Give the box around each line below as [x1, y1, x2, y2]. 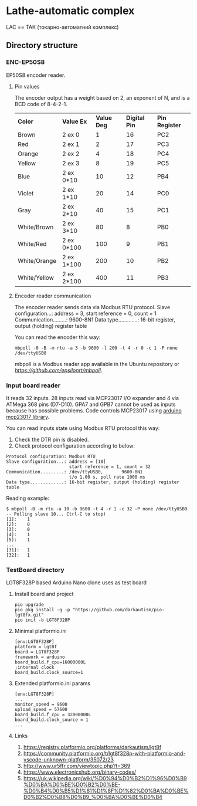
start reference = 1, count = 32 [69, 463, 151, 470]
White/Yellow [17, 273, 55, 282]
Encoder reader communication [14, 292, 91, 299]
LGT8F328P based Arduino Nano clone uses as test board [6, 579, 147, 586]
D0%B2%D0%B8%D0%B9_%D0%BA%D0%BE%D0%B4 [23, 794, 163, 801]
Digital [125, 113, 145, 121]
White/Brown [17, 223, 54, 231]
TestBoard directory [6, 565, 64, 574]
